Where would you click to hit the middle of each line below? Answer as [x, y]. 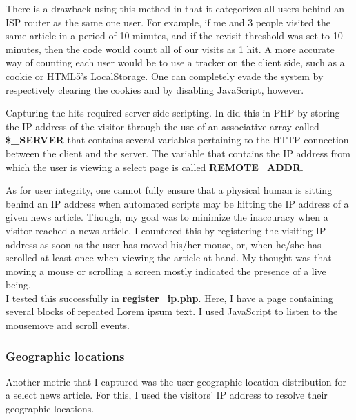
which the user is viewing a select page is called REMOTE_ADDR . [155, 167]
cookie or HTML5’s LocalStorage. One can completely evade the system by [165, 76]
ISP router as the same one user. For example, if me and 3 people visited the [168, 22]
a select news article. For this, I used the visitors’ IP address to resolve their [167, 395]
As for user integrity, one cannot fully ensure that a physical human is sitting [169, 190]
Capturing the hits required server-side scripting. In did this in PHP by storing [173, 113]
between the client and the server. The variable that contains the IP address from [178, 153]
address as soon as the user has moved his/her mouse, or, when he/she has [164, 244]
